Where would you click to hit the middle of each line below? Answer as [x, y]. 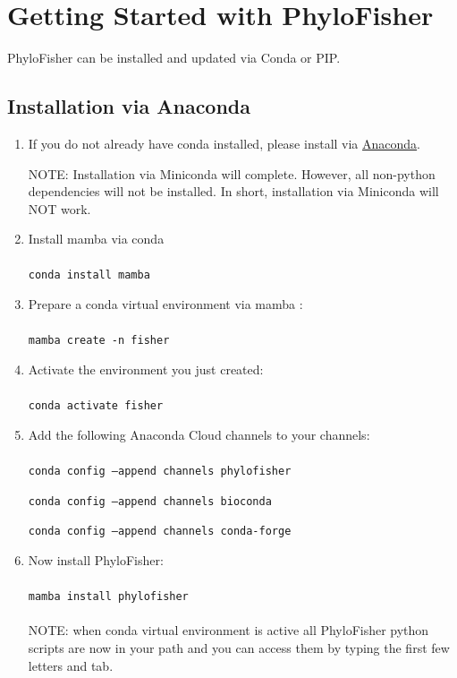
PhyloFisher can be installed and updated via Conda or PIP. [174, 58]
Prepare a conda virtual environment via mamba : [165, 304]
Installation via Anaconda [129, 106]
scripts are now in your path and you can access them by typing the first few [239, 648]
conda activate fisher [96, 406]
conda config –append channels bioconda [150, 501]
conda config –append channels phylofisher [160, 472]
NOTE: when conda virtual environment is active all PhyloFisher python [228, 630]
